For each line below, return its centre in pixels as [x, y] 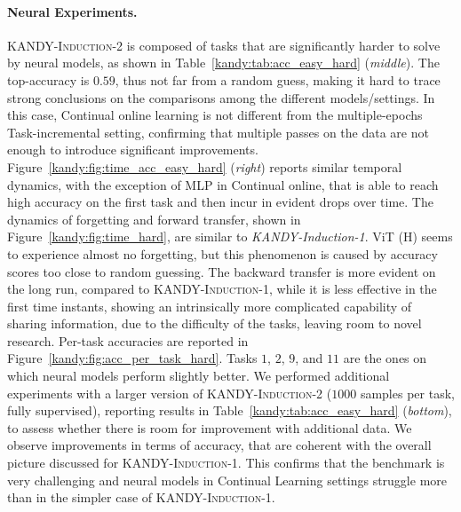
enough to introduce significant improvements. [133, 150]
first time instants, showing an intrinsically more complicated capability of [210, 306]
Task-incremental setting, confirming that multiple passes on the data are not [218, 132]
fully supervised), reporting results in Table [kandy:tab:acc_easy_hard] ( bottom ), [230, 410]
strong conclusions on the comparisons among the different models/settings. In [221, 97]
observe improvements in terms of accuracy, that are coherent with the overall [219, 445]
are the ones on [385, 358]
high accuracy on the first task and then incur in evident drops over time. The [220, 202]
